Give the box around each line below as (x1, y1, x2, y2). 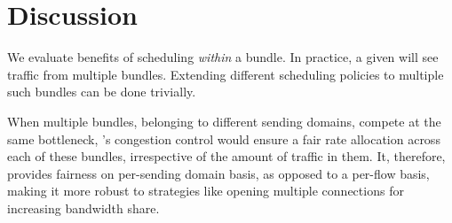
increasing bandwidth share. (7, 198, 160, 217)
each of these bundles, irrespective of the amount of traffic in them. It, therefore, (7, 147, 446, 165)
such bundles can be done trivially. (7, 82, 196, 101)
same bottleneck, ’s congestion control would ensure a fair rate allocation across (7, 129, 440, 148)
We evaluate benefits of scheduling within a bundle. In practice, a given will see (7, 48, 439, 66)
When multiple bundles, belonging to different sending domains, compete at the (7, 111, 441, 130)
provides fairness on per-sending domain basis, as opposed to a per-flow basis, (7, 164, 430, 182)
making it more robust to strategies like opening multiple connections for (7, 181, 404, 200)
